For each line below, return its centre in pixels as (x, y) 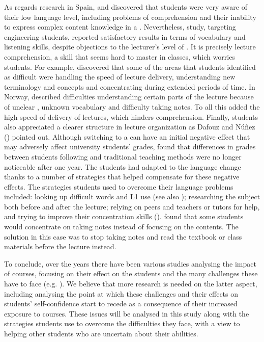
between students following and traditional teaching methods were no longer (123, 156)
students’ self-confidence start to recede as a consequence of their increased (121, 304)
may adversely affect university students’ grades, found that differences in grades (130, 147)
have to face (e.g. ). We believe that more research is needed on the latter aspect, (131, 284)
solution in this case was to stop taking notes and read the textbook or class (123, 236)
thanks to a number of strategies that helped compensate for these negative (122, 177)
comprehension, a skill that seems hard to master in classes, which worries (120, 56)
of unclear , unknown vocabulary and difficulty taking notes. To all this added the (132, 106)
